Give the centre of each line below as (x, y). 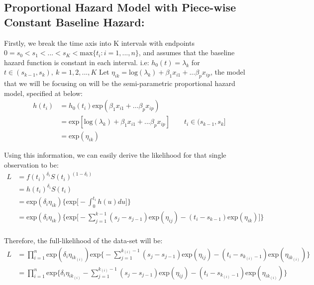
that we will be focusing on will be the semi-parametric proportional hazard (120, 83)
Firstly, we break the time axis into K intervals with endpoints (99, 43)
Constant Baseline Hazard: (74, 22)
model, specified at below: (43, 93)
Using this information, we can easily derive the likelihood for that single (115, 155)
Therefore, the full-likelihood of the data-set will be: (83, 240)
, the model (228, 72)
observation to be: (31, 165)
